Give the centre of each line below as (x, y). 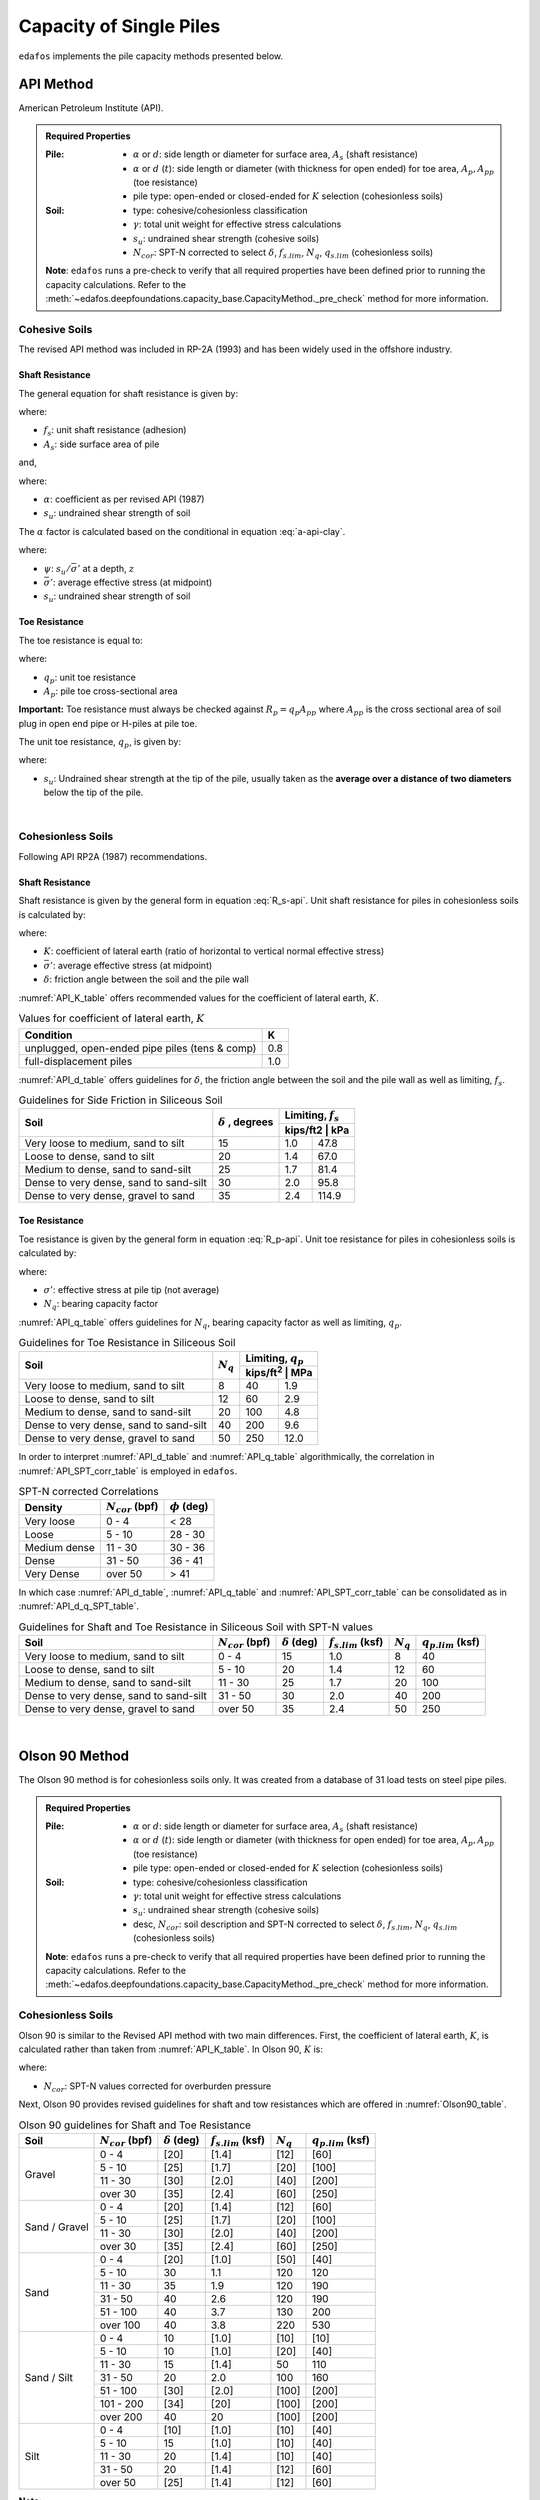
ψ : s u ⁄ (56, 569)
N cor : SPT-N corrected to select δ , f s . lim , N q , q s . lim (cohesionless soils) (283, 253)
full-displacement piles (78, 1061)
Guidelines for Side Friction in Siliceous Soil (120, 1100)
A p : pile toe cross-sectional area (111, 692)
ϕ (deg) (189, 1507)
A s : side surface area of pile (101, 445)
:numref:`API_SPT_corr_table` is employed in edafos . (128, 1471)
